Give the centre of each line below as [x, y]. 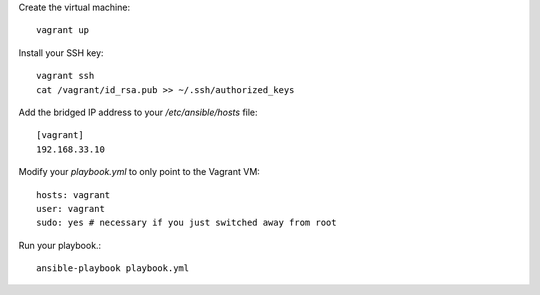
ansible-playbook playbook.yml [113, 268]
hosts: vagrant [73, 194]
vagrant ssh [65, 76]
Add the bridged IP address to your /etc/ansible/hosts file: [138, 112]
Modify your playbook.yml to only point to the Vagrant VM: [139, 172]
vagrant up [63, 30]
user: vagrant [70, 208]
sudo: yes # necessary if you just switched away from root [186, 223]
